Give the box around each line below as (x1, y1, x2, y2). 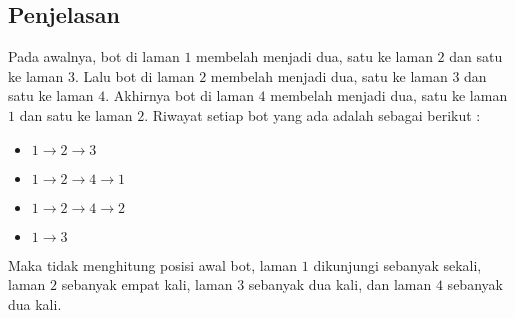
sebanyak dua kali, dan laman (248, 274, 432, 295)
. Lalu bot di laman (74, 65, 195, 86)
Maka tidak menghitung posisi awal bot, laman (8, 254, 298, 275)
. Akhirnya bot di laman (105, 85, 254, 106)
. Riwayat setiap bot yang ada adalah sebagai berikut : (144, 104, 481, 125)
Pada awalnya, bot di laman (8, 46, 180, 67)
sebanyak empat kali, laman (61, 274, 233, 295)
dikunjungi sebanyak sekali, (313, 254, 482, 275)
